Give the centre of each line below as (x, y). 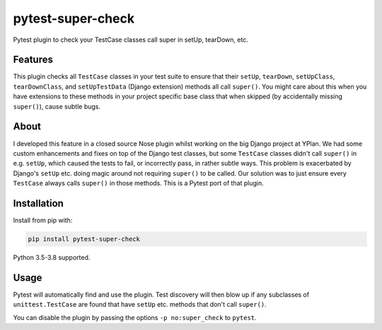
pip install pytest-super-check (84, 239)
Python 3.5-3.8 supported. (52, 257)
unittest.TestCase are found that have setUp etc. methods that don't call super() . (140, 305)
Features (33, 60)
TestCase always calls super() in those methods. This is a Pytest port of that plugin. (139, 183)
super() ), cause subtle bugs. (57, 106)
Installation (38, 203)
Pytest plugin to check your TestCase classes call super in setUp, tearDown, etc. (131, 40)
